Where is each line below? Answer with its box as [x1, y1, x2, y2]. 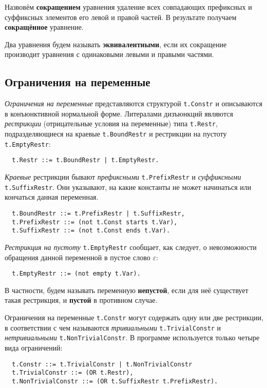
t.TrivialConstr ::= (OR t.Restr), [12, 369, 133, 377]
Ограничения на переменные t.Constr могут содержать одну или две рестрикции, [5, 312, 263, 323]
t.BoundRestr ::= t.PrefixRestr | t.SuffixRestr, [12, 209, 185, 217]
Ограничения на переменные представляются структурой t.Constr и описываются [5, 98, 262, 109]
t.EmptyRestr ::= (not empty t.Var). [12, 270, 141, 278]
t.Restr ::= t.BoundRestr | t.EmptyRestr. [12, 157, 159, 164]
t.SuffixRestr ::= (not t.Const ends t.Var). [12, 227, 170, 235]
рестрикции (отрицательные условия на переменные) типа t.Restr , [5, 118, 218, 129]
